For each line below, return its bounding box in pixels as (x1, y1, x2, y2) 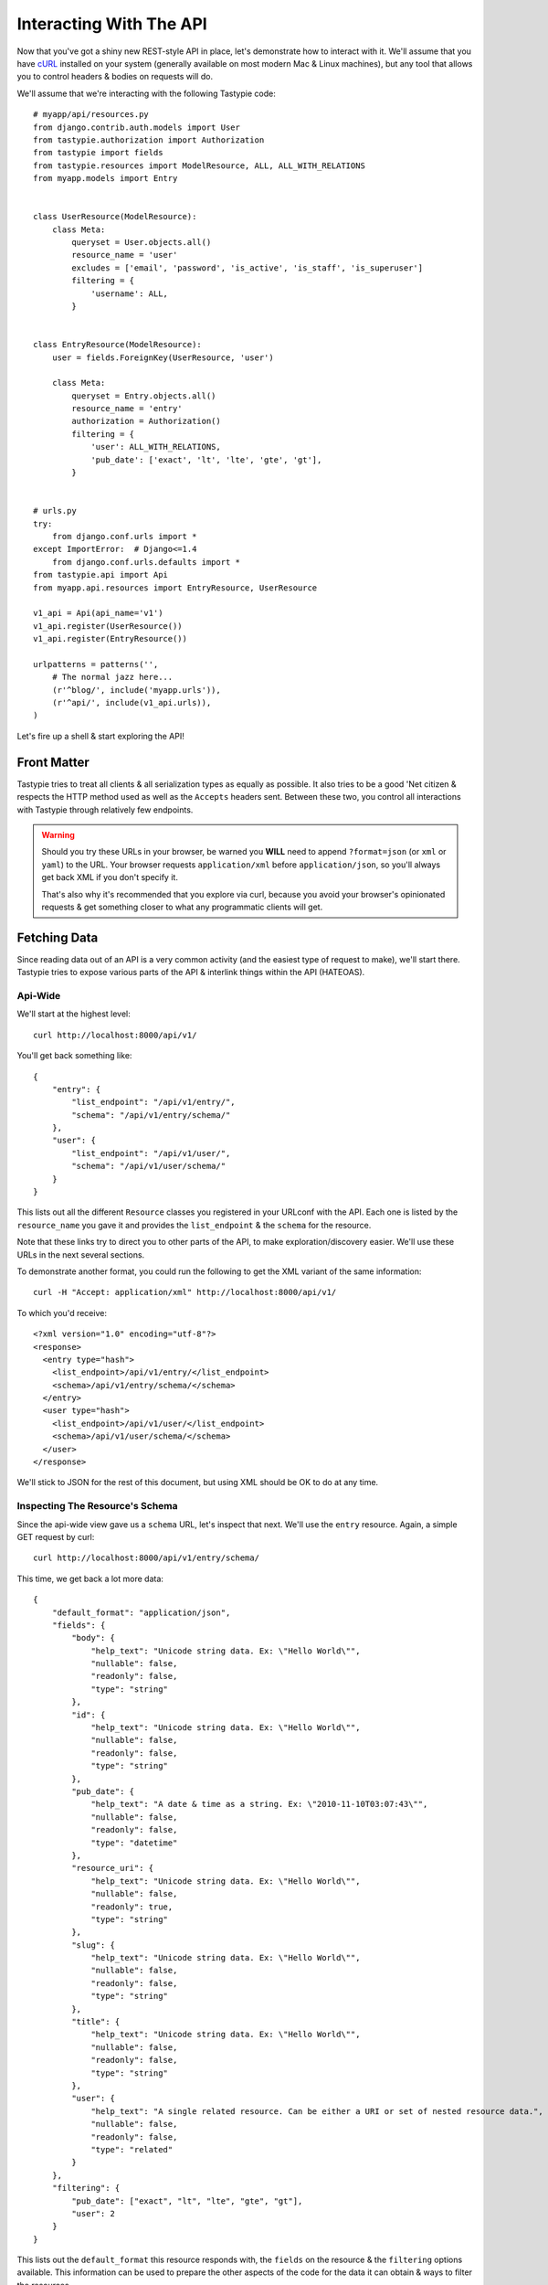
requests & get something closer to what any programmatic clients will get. (41, 901, 323, 912)
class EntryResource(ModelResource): (33, 339, 203, 350)
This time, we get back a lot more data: (16, 1573, 164, 1584)
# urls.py (33, 505, 77, 516)
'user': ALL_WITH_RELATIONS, (90, 441, 221, 452)
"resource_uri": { (71, 1863, 154, 1874)
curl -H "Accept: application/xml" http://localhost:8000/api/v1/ (33, 1287, 337, 1298)
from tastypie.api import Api (33, 569, 169, 580)
